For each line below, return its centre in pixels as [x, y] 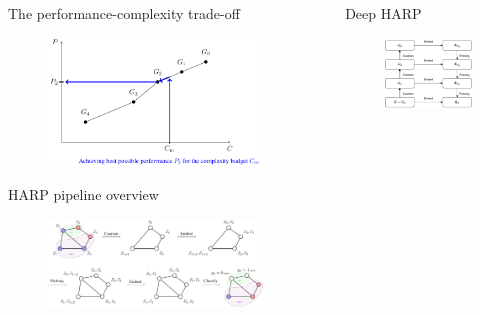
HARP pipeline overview [83, 194]
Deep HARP [383, 13]
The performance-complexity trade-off [124, 13]
